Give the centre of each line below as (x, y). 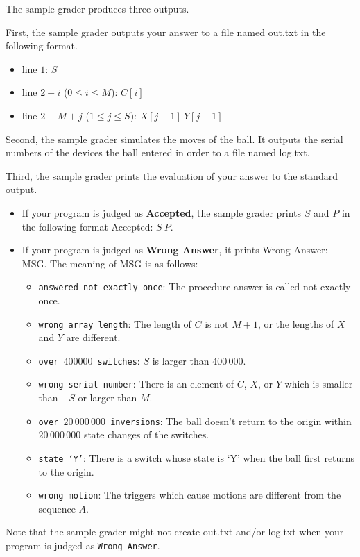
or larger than (108, 398)
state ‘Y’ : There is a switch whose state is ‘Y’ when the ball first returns (197, 457)
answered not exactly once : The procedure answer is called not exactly (195, 286)
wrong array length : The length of (115, 323)
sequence (57, 508)
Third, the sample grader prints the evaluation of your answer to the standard (172, 175)
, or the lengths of (296, 323)
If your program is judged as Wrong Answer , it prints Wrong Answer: (175, 250)
